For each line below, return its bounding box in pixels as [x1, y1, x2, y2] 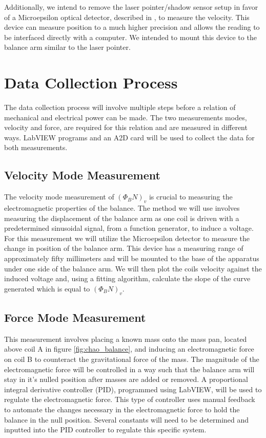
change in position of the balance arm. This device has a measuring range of [4, 243, 243, 253]
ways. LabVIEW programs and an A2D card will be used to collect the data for [4, 132, 255, 142]
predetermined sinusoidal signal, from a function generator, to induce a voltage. [4, 223, 254, 233]
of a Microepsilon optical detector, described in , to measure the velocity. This [4, 11, 250, 22]
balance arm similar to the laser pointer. [4, 42, 131, 52]
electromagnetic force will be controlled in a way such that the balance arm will [4, 363, 255, 374]
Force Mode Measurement [4, 309, 146, 325]
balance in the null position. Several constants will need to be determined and [4, 414, 249, 425]
